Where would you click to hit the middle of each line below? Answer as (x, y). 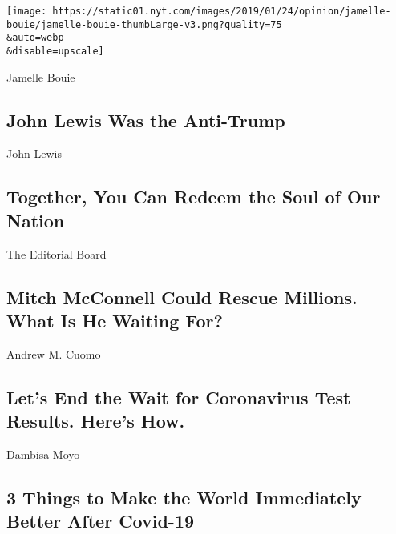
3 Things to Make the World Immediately (184, 497)
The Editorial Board (57, 253)
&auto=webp (35, 38)
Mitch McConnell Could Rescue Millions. (182, 297)
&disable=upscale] (55, 51)
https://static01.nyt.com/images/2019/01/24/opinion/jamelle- (222, 11)
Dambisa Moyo (43, 454)
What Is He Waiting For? (115, 320)
